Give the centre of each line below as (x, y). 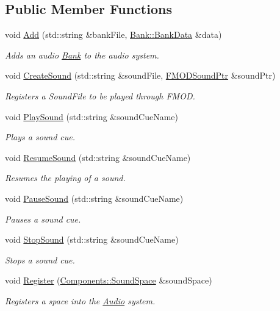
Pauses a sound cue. (43, 219)
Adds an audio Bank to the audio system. (82, 55)
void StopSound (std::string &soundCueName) (92, 239)
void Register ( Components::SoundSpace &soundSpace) (109, 280)
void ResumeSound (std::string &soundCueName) (98, 157)
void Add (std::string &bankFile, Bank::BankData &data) (113, 34)
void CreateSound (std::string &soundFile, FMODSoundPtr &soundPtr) (140, 75)
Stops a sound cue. (40, 259)
